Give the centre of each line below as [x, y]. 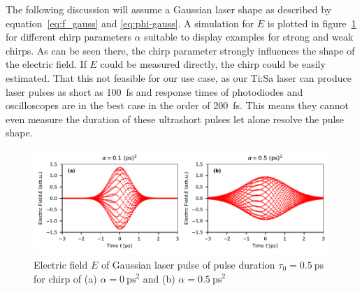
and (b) [159, 278]
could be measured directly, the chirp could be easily [213, 64]
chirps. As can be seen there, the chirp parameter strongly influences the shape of [180, 50]
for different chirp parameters [68, 37]
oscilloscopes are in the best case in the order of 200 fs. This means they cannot [178, 105]
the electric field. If [46, 64]
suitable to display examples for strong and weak [249, 37]
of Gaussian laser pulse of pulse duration [188, 264]
